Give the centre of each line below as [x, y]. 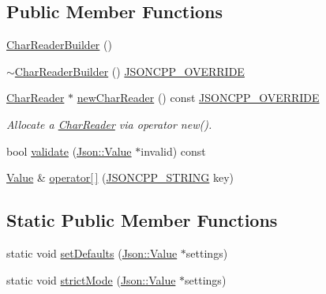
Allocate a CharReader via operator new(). [109, 124]
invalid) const [173, 151]
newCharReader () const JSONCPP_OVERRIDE [198, 98]
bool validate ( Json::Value [69, 151]
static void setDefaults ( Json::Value [92, 253]
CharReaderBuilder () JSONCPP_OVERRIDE [129, 71]
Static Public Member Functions [142, 220]
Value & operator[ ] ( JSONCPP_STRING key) [120, 177]
